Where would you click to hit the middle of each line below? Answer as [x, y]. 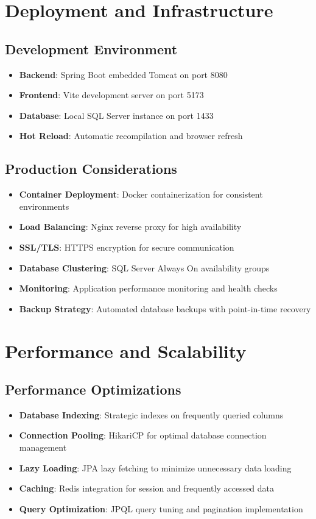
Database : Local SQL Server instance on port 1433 [116, 115]
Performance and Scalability [126, 350]
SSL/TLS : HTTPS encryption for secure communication [127, 247]
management [43, 447]
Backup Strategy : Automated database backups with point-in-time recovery [165, 308]
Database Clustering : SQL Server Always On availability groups [144, 267]
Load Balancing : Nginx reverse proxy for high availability [130, 227]
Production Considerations [91, 169]
